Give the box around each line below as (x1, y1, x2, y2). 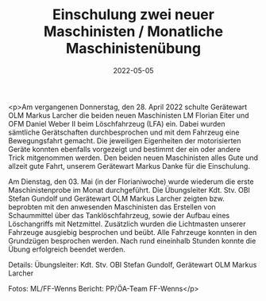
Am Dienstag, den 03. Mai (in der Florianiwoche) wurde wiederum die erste (8, 177, 254, 186)
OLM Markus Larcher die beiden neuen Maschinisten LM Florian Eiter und (8, 110, 249, 120)
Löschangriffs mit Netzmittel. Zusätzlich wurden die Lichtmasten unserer (8, 219, 246, 229)
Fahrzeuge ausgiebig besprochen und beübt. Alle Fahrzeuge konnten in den (8, 227, 257, 236)
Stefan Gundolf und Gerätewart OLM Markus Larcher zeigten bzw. (8, 193, 225, 203)
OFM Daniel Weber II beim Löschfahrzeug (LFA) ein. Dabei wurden (8, 119, 226, 128)
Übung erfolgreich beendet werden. (8, 244, 125, 254)
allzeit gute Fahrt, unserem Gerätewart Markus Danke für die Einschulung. (8, 161, 250, 170)
